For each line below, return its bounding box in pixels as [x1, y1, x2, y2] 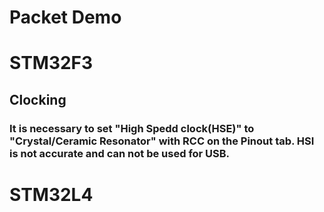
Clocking [9, 91, 67, 108]
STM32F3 [9, 52, 94, 75]
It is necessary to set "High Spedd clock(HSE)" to [9, 121, 255, 135]
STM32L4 [9, 183, 94, 206]
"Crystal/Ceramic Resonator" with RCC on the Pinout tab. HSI [9, 134, 315, 148]
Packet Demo [9, 6, 122, 29]
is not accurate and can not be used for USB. [9, 146, 231, 160]
